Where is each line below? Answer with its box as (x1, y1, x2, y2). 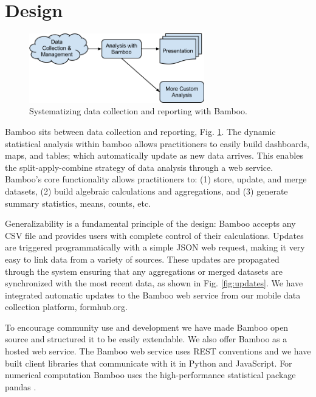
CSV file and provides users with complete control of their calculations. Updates (5, 229, 304, 241)
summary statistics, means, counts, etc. (5, 196, 151, 209)
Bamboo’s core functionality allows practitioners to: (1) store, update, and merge (5, 173, 307, 185)
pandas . (5, 380, 36, 393)
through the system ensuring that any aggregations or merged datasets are (5, 264, 283, 277)
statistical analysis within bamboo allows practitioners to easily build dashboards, (5, 137, 309, 150)
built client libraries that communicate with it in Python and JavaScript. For (5, 356, 292, 369)
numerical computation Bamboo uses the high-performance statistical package (5, 368, 296, 381)
